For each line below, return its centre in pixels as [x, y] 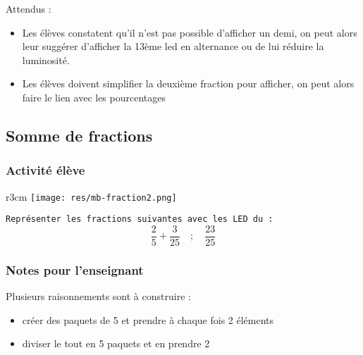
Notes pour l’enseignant [75, 269]
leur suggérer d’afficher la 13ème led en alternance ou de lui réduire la [173, 46]
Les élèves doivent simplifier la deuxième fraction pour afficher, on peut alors [188, 83]
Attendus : [29, 8]
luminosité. [46, 60]
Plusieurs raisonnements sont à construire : [98, 296]
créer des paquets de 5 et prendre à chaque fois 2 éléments [148, 319]
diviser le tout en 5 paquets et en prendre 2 [116, 343]
